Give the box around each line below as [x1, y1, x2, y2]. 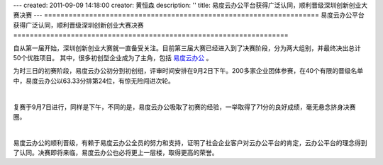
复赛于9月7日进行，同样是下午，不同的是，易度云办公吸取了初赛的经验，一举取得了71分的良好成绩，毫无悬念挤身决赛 [13, 103, 356, 111]
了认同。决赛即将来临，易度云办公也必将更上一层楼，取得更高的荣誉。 [13, 149, 218, 157]
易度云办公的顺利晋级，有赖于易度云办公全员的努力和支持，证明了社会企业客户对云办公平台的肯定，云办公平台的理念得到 [13, 138, 367, 147]
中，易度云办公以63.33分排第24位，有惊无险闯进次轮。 [13, 76, 175, 85]
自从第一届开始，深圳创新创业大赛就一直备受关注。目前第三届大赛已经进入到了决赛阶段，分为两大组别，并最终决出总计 [13, 43, 361, 52]
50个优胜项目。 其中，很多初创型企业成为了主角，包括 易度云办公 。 [13, 53, 213, 62]
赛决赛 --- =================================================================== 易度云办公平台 [13, 11, 365, 19]
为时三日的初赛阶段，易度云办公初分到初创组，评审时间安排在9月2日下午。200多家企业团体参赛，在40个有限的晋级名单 [13, 67, 364, 75]
